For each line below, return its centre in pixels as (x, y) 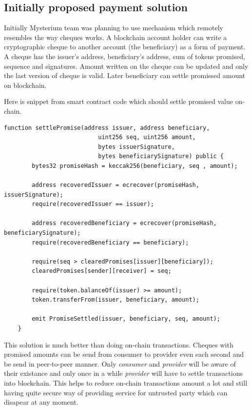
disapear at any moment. (41, 402)
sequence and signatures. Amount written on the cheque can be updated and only (126, 66)
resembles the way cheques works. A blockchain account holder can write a (116, 37)
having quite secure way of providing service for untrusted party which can (116, 392)
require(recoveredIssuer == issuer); (93, 204)
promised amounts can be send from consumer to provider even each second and (124, 354)
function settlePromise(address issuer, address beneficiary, (107, 128)
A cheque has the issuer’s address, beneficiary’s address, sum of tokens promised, (125, 56)
